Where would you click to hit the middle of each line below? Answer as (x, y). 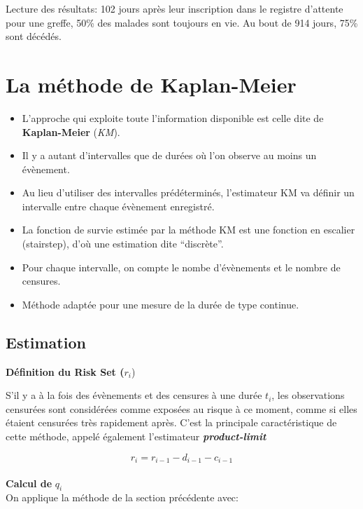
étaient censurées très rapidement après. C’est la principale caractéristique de (171, 422)
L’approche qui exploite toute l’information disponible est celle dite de (173, 117)
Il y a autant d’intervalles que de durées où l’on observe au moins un (169, 155)
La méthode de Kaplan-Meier (151, 84)
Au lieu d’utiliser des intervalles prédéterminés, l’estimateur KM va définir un (188, 192)
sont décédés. (34, 36)
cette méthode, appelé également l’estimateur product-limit (136, 436)
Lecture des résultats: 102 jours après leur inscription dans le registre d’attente (175, 8)
